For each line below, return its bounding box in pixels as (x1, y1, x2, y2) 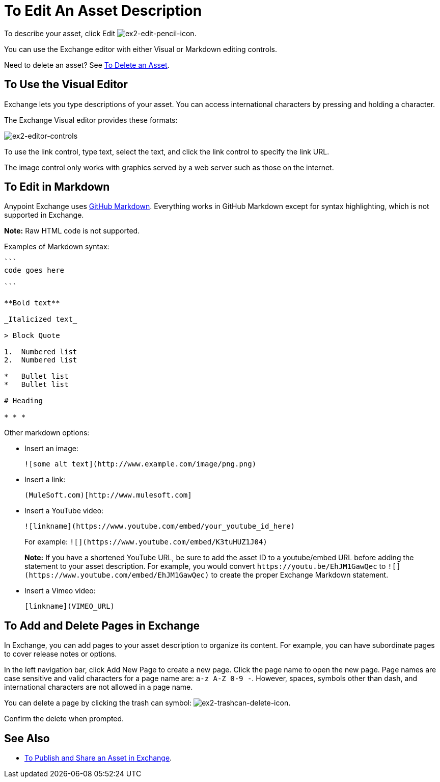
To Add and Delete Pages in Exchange (4, 619, 200, 632)
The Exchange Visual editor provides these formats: (4, 115, 178, 124)
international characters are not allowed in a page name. (4, 683, 193, 692)
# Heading (4, 397, 43, 405)
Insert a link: (24, 475, 66, 484)
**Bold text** (4, 299, 60, 307)
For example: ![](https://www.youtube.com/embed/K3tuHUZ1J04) (24, 537, 267, 546)
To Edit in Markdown (4, 180, 110, 194)
